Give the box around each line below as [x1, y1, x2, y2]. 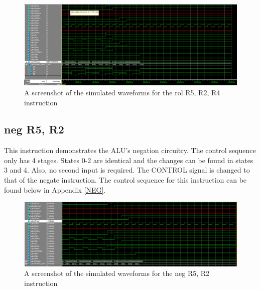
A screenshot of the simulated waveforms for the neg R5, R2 [24, 268, 210, 278]
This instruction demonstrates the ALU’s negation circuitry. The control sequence [4, 145, 256, 156]
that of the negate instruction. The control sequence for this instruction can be [4, 175, 247, 185]
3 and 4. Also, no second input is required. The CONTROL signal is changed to [4, 165, 250, 175]
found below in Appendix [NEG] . [4, 184, 106, 195]
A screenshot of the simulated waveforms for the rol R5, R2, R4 [24, 87, 220, 97]
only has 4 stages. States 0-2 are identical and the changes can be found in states [4, 155, 253, 165]
